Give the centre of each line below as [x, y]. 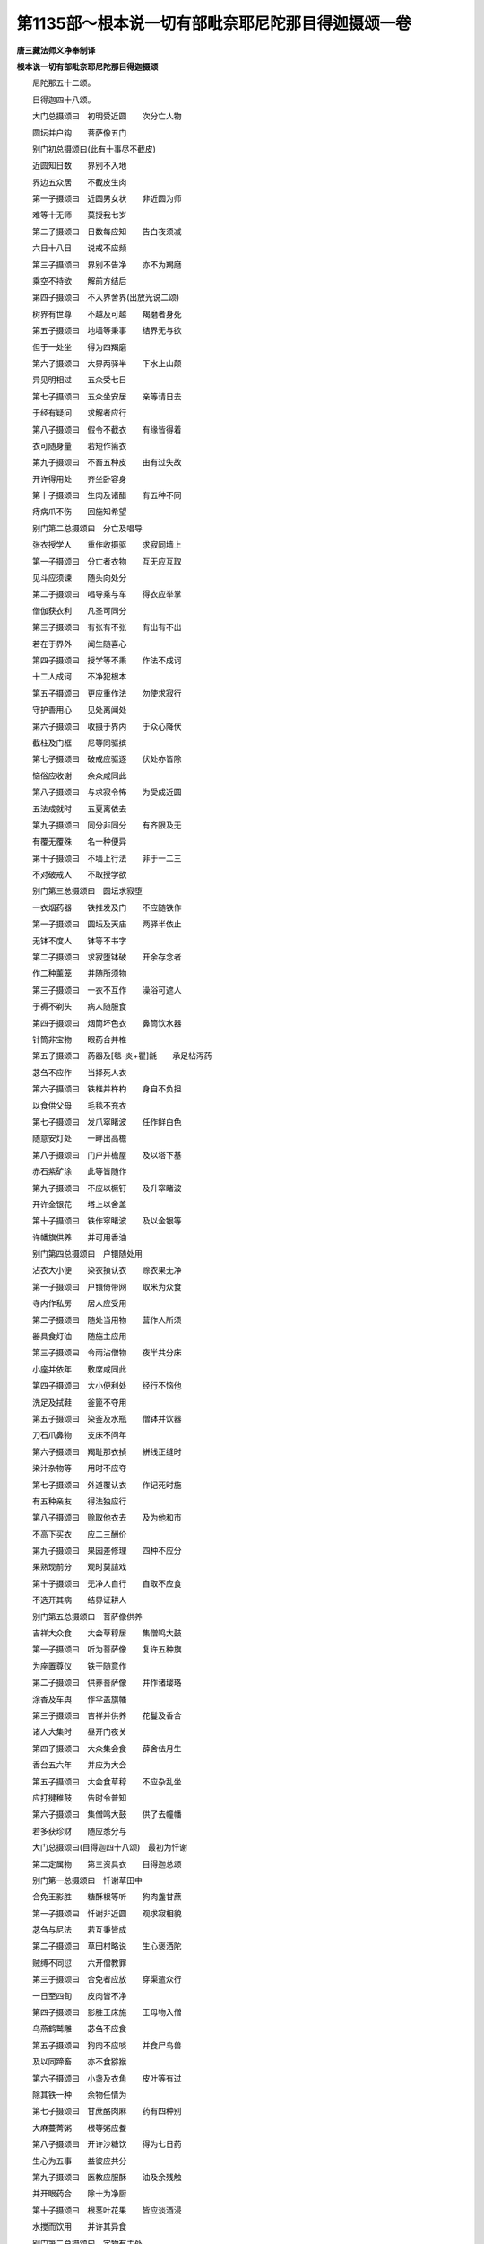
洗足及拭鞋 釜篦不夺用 [79, 1402]
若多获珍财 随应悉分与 [79, 1830]
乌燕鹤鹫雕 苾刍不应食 [79, 2029]
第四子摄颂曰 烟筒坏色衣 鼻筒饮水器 [107, 1022]
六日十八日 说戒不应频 [79, 248]
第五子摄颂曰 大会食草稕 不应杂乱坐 [107, 1781]
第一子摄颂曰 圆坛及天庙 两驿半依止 [107, 924]
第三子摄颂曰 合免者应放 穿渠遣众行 [107, 1979]
